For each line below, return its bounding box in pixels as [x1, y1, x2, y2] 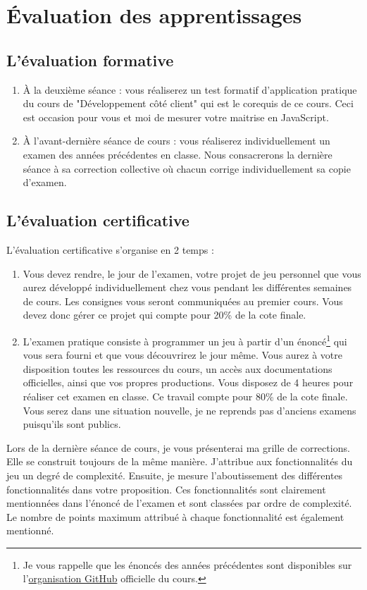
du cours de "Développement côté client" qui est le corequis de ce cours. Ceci [23, 96, 354, 111]
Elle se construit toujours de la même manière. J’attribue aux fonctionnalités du [6, 454, 353, 469]
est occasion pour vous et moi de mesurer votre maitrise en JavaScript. [23, 109, 329, 124]
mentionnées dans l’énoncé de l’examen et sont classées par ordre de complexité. [6, 496, 352, 510]
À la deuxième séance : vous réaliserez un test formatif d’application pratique [23, 82, 357, 97]
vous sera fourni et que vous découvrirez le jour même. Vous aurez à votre [23, 348, 343, 362]
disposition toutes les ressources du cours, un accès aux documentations [23, 361, 332, 376]
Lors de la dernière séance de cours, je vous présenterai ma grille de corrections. [6, 440, 350, 455]
